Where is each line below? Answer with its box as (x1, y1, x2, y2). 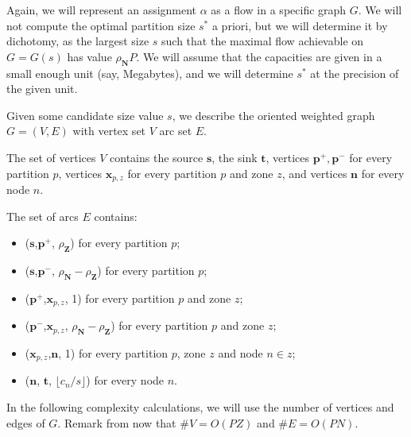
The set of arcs (6, 207, 79, 224)
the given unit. (6, 80, 78, 97)
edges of (6, 414, 45, 431)
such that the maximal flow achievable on (161, 33, 364, 49)
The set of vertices (6, 149, 96, 165)
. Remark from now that (57, 414, 176, 431)
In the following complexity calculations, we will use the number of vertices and (6, 399, 394, 416)
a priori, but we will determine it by (211, 17, 388, 33)
